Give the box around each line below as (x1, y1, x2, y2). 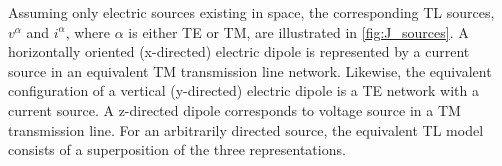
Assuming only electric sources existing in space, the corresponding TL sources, (8, 2, 495, 22)
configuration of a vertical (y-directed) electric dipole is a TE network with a (8, 80, 480, 101)
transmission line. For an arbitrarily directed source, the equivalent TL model (8, 119, 484, 140)
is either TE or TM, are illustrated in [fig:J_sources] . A (128, 21, 469, 42)
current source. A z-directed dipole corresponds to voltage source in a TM (8, 99, 461, 120)
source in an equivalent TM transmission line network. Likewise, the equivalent (8, 60, 492, 81)
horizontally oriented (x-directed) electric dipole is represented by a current (8, 41, 470, 62)
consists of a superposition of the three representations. (8, 139, 346, 160)
